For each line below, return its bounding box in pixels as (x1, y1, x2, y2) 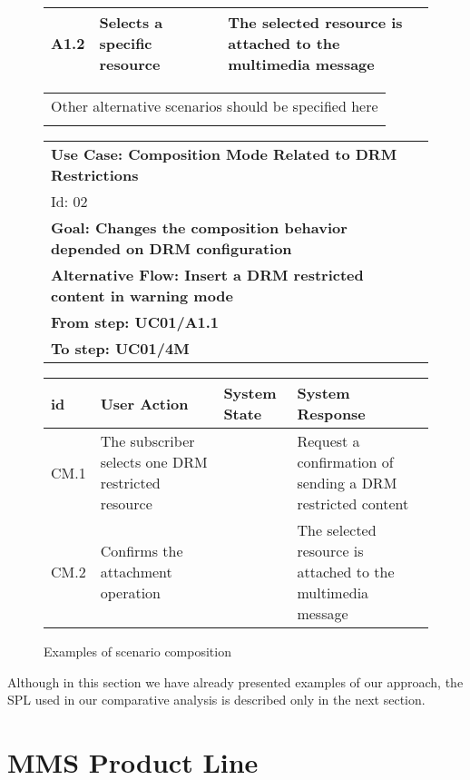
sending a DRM (297, 472, 397, 493)
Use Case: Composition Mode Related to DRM (51, 143, 397, 164)
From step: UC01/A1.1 (51, 311, 220, 332)
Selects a (99, 12, 163, 33)
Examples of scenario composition (44, 642, 231, 660)
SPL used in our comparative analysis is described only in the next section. (7, 690, 426, 709)
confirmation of (297, 451, 394, 472)
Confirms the (100, 540, 183, 561)
